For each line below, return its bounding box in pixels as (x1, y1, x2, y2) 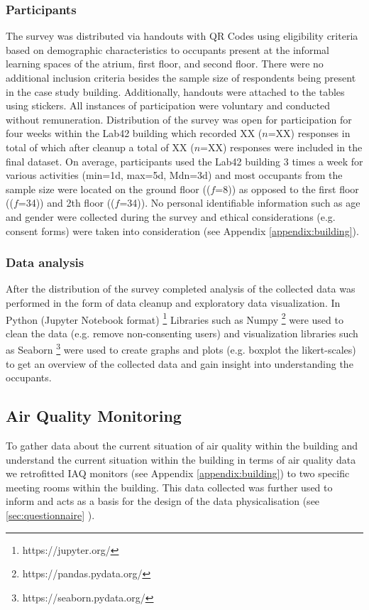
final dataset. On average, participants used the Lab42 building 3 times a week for (6, 153, 363, 168)
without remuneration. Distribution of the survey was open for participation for (6, 111, 352, 126)
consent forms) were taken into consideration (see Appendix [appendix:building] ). (6, 223, 359, 238)
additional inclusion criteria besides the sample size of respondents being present (6, 70, 356, 85)
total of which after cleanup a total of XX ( (6, 139, 194, 154)
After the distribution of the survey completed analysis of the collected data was (6, 281, 356, 296)
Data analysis (6, 254, 84, 271)
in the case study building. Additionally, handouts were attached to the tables (6, 84, 345, 99)
